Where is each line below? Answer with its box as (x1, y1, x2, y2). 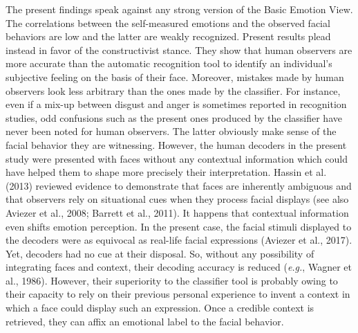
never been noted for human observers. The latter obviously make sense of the (6, 124, 337, 138)
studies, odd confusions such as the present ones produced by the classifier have (6, 110, 342, 125)
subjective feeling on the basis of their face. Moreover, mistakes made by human (6, 69, 344, 84)
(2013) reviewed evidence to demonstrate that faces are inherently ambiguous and (6, 178, 352, 192)
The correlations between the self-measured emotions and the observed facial (6, 15, 330, 30)
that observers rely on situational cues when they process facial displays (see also (6, 192, 349, 206)
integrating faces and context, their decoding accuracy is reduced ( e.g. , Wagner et (6, 260, 352, 274)
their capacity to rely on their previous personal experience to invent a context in (6, 287, 350, 301)
